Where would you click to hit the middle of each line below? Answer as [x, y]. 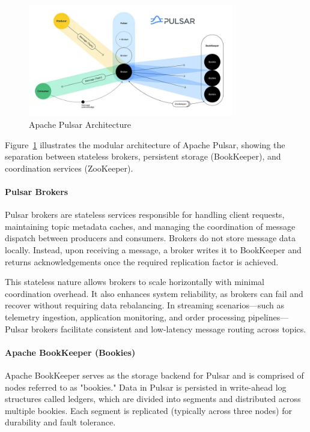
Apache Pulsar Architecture [80, 124]
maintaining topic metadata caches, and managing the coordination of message [150, 226]
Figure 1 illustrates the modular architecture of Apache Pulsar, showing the [145, 144]
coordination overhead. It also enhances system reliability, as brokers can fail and [154, 293]
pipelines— [268, 317]
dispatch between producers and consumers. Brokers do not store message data [150, 238]
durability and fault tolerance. [60, 422]
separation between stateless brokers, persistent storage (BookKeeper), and [143, 156]
